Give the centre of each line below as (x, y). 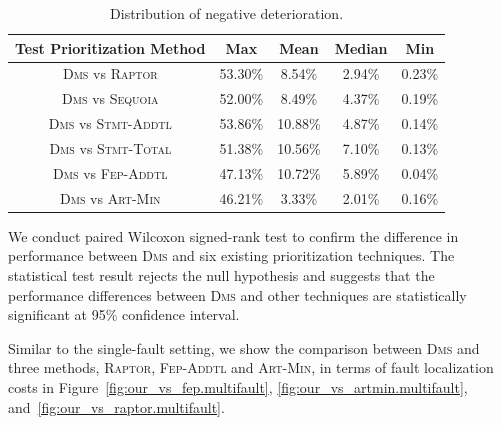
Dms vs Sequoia (110, 98)
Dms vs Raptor (110, 73)
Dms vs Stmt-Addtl (110, 123)
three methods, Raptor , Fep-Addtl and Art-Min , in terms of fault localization (251, 367)
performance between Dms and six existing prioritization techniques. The (231, 255)
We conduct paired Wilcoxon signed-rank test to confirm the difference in (233, 235)
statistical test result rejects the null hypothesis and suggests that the (221, 274)
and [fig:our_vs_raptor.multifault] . (116, 406)
